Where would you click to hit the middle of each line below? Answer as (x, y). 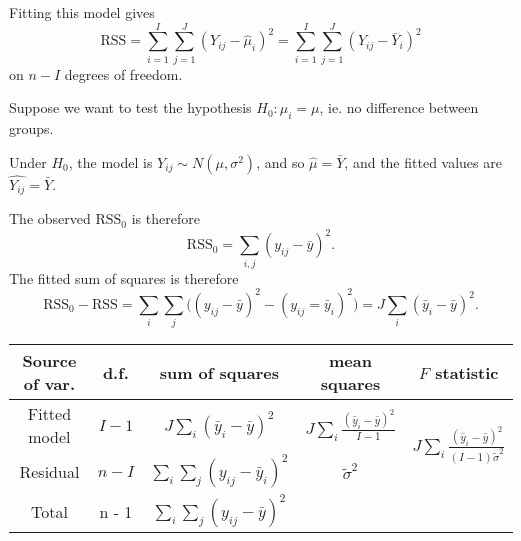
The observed (50, 218)
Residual (49, 471)
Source (49, 361)
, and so (280, 161)
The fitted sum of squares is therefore (124, 277)
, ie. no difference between (399, 107)
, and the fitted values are (423, 161)
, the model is (110, 161)
